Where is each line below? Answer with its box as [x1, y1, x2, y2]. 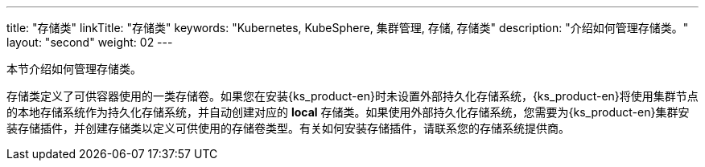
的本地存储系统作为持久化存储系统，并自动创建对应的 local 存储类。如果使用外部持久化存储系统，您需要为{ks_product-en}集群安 [6, 105, 690, 119]
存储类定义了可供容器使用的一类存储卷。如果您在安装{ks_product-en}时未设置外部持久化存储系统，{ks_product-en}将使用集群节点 [6, 89, 699, 103]
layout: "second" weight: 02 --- [6, 35, 173, 49]
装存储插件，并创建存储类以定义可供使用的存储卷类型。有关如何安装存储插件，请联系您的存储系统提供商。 [6, 121, 570, 135]
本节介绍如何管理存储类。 [6, 62, 142, 75]
